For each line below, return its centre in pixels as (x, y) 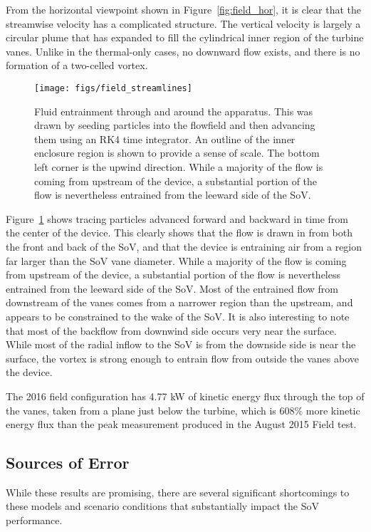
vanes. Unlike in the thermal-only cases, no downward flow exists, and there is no (183, 51)
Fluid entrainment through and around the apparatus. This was (174, 111)
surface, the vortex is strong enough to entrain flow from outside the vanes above (183, 358)
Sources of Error (68, 463)
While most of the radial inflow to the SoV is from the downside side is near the (181, 344)
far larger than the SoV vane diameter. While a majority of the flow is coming (176, 260)
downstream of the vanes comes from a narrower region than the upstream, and (179, 302)
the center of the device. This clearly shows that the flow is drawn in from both (179, 233)
